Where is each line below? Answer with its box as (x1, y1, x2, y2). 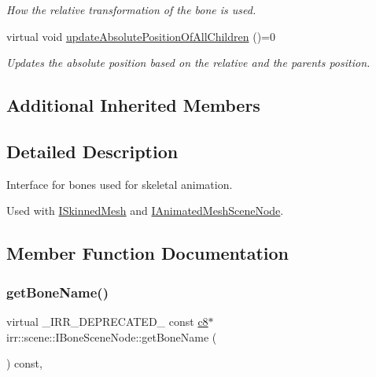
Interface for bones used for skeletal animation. (6, 176, 233, 192)
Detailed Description (6, 139, 179, 163)
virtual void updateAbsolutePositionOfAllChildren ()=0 (6, 28, 275, 44)
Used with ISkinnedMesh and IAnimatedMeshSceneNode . (6, 202, 284, 219)
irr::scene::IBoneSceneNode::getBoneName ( (6, 328, 217, 345)
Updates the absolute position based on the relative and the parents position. (6, 54, 370, 71)
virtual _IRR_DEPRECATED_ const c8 (6, 312, 208, 329)
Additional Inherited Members (6, 93, 260, 117)
